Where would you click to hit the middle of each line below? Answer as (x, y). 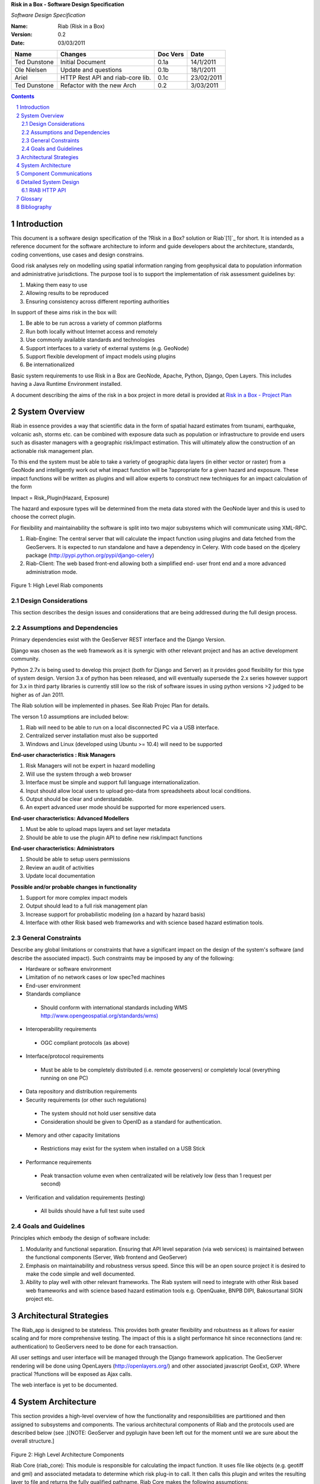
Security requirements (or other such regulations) (86, 1100)
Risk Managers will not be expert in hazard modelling (90, 766)
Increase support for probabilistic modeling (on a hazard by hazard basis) (116, 914)
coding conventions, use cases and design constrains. (78, 255)
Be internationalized (50, 364)
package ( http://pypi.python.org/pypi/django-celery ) (90, 555)
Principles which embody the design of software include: (81, 1238)
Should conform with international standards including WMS (114, 1007)
